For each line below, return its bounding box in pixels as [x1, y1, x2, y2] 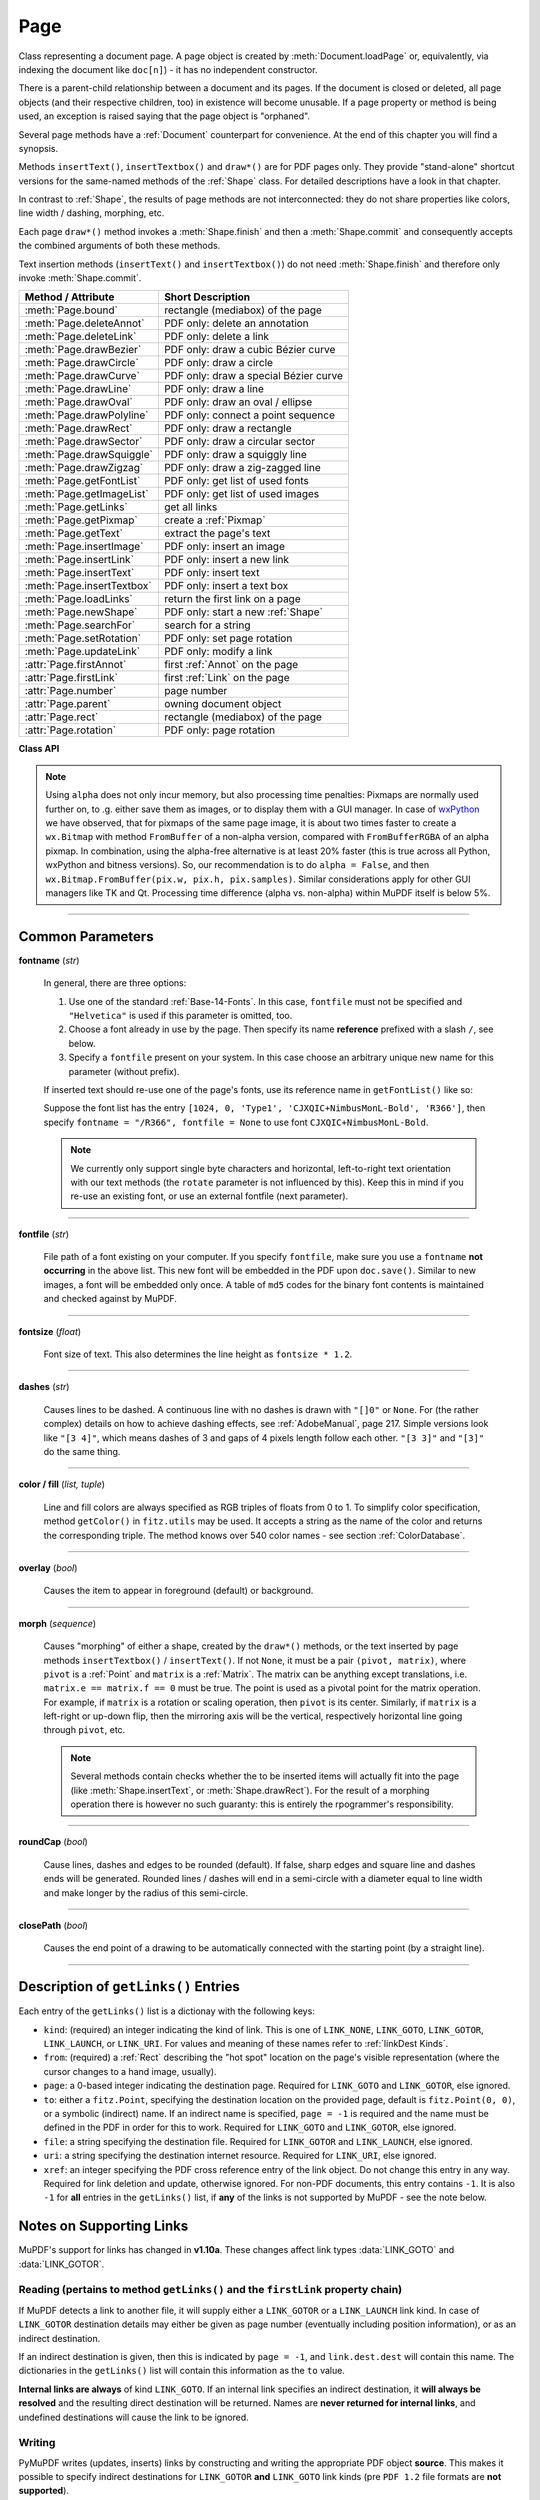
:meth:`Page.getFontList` [24, 474, 141, 488]
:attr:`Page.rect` [24, 710, 99, 724]
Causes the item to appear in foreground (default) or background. [43, 1585, 314, 1597]
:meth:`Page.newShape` [24, 605, 138, 619]
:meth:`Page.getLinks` [24, 500, 129, 514]
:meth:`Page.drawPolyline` [24, 408, 149, 422]
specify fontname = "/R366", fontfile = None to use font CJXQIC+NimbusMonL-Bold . [43, 1116, 429, 1128]
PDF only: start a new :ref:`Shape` [163, 605, 324, 619]
